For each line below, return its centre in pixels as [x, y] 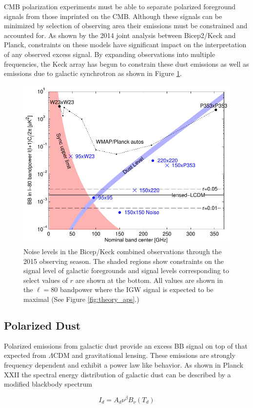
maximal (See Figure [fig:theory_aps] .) [81, 299]
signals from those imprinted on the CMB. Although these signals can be [113, 16]
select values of [46, 280]
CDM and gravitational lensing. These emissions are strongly [144, 355]
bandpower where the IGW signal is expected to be [137, 289]
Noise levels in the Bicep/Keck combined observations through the [123, 251]
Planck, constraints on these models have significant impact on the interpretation [125, 45]
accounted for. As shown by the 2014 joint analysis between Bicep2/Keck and [120, 35]
